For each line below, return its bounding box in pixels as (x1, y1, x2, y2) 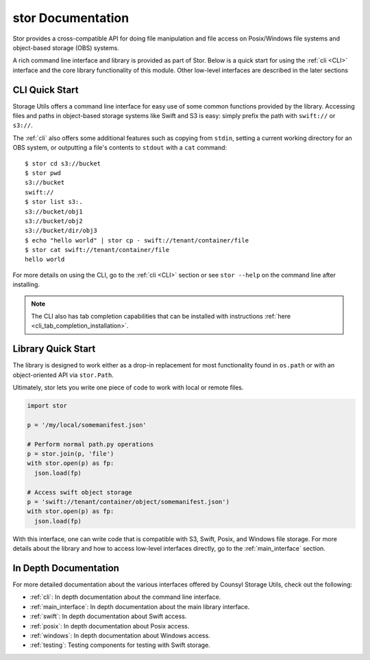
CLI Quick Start (12, 84, 79, 95)
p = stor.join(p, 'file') (27, 450, 114, 458)
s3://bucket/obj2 (25, 217, 83, 225)
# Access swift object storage (27, 488, 133, 496)
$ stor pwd (25, 169, 62, 177)
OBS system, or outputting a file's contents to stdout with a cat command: (12, 144, 227, 152)
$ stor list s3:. (25, 198, 83, 206)
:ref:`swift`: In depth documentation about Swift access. (29, 612, 187, 621)
